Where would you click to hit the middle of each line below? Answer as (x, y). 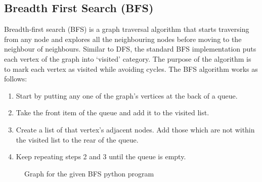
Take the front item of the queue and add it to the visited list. (113, 112)
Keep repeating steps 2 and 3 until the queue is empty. (101, 156)
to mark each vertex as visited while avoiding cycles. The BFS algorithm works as (131, 69)
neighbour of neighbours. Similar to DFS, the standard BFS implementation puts (130, 49)
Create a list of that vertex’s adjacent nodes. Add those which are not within (135, 129)
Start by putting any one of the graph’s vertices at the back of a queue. (127, 95)
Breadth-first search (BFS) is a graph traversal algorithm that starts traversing (127, 29)
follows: (16, 79)
